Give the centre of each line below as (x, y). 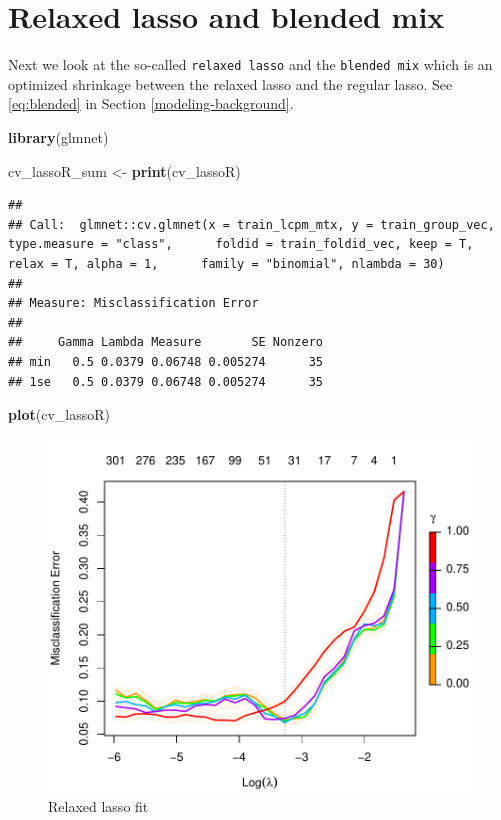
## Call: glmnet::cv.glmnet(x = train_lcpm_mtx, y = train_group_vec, (251, 224)
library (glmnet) (58, 136)
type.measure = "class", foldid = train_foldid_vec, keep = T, (241, 244)
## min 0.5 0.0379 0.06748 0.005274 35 (165, 361)
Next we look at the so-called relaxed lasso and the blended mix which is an (250, 64)
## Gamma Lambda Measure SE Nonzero (165, 342)
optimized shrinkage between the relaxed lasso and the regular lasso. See (230, 83)
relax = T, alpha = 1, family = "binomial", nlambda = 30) (226, 263)
